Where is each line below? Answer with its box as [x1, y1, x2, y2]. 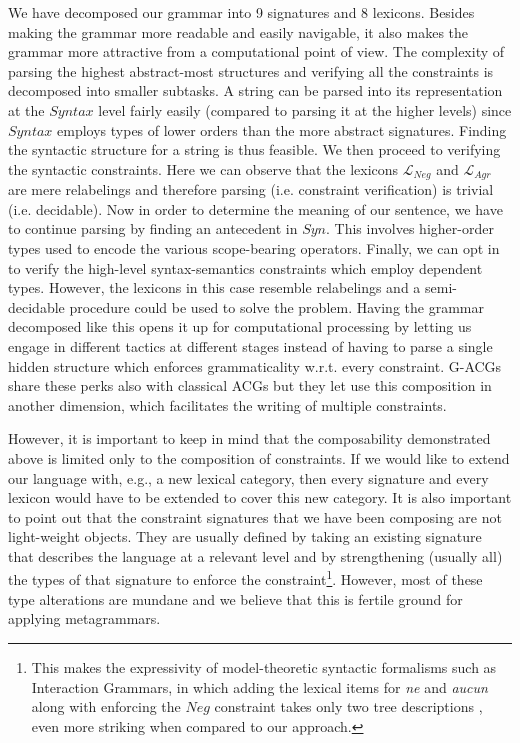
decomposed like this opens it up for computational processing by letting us [8, 316, 472, 337]
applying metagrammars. [8, 608, 161, 629]
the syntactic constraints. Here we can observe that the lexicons [8, 158, 399, 179]
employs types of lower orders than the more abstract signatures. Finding [57, 119, 507, 140]
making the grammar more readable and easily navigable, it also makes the [8, 21, 469, 42]
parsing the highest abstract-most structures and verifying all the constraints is [8, 60, 494, 81]
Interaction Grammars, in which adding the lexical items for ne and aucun [31, 676, 488, 697]
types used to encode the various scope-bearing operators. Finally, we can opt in [8, 237, 500, 258]
